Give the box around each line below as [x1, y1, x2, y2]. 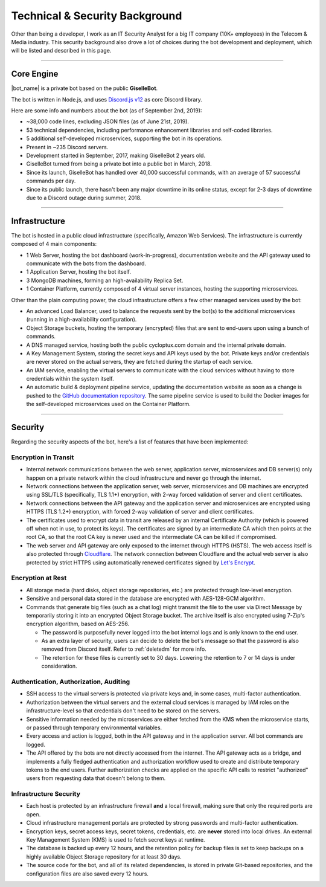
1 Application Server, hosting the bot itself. [26, 268, 132, 276]
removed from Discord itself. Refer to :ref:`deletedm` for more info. [41, 645, 206, 653]
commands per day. [26, 177, 76, 184]
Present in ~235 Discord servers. [26, 143, 109, 150]
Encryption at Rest [11, 574, 67, 582]
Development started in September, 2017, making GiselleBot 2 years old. [26, 152, 205, 159]
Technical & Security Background [11, 9, 182, 22]
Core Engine [11, 69, 59, 79]
